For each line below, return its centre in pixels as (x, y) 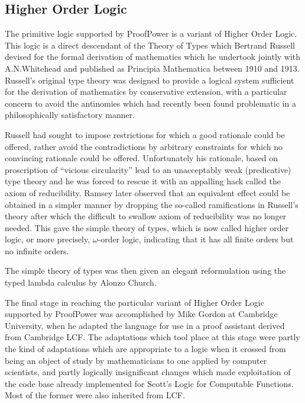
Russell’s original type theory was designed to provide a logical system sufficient (150, 80)
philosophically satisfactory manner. (70, 115)
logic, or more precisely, (48, 239)
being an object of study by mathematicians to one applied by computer (136, 360)
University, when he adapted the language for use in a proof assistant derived (145, 325)
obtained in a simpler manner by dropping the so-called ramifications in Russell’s (152, 204)
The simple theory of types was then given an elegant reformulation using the (145, 271)
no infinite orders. (37, 250)
